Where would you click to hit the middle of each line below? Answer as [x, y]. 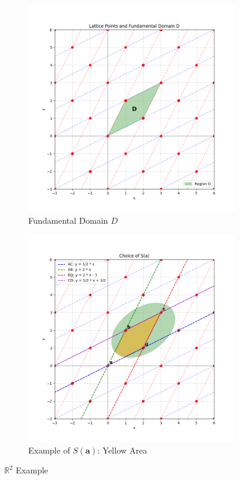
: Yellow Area [122, 450]
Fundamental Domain [68, 220]
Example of [49, 450]
